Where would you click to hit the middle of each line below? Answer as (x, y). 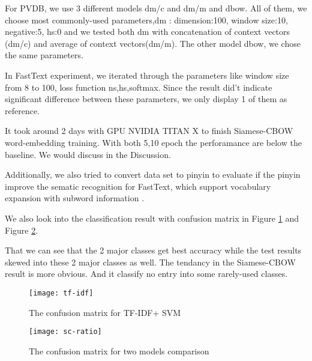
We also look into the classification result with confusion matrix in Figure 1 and (152, 218)
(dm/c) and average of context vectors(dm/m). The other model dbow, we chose (153, 43)
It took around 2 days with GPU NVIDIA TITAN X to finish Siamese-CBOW (149, 131)
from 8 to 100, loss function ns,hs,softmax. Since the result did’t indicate (139, 87)
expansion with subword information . (75, 198)
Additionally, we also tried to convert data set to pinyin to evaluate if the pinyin (153, 174)
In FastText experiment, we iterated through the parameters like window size (147, 75)
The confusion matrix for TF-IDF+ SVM (105, 312)
